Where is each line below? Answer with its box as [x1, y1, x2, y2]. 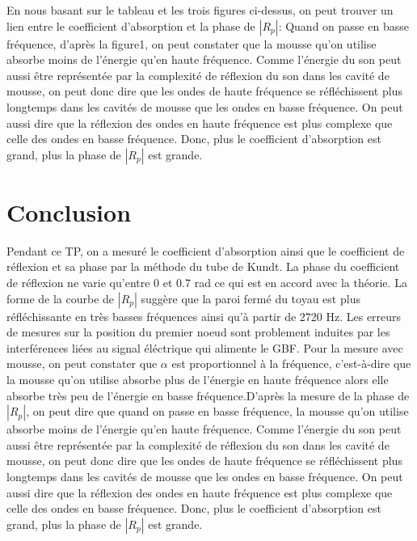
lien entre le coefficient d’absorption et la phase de [6, 17, 255, 34]
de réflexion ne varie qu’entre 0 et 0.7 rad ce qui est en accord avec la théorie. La [6, 274, 407, 291]
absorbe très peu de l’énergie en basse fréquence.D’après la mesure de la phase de [6, 387, 410, 404]
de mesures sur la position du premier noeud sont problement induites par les [6, 323, 390, 340]
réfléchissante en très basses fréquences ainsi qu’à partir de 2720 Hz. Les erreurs [6, 307, 402, 324]
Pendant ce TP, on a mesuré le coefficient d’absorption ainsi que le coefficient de [6, 242, 405, 259]
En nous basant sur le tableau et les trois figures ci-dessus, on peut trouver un [6, 2, 394, 18]
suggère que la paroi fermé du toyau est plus [141, 290, 360, 306]
